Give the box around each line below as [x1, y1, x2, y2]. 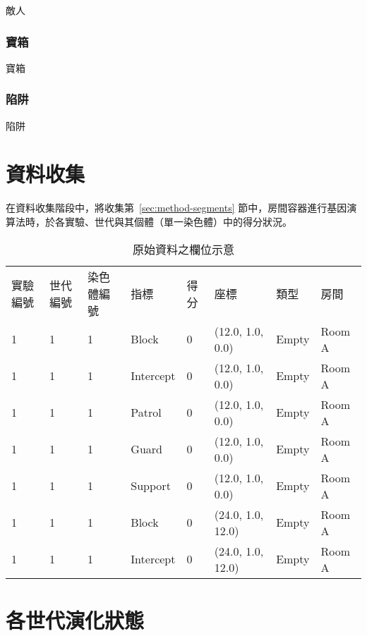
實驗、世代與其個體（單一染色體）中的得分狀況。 [64, 214, 292, 228]
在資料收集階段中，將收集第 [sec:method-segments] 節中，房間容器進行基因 [6, 200, 347, 215]
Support [131, 477, 171, 494]
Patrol [131, 404, 162, 421]
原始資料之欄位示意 [132, 240, 234, 257]
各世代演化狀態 [6, 605, 145, 634]
